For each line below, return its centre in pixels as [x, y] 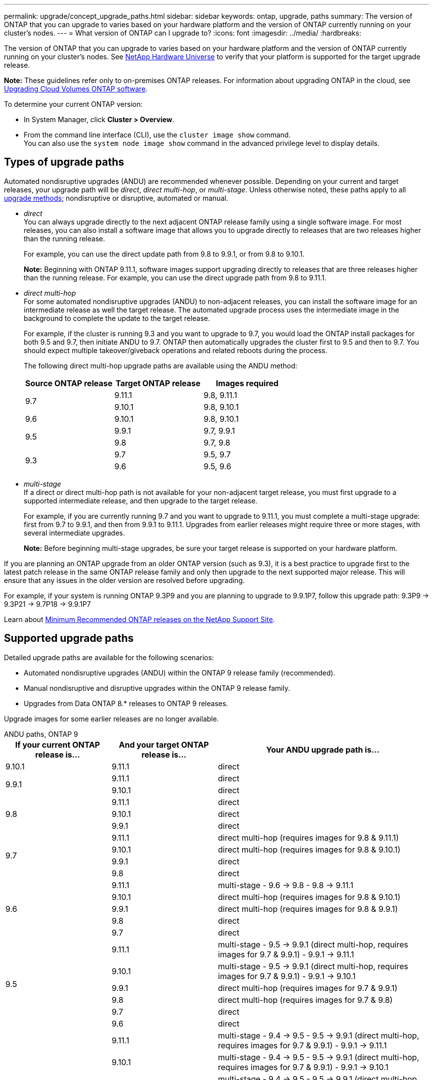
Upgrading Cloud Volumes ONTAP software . [76, 89]
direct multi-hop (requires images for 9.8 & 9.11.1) [308, 837]
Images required [247, 383]
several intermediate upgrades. [74, 533]
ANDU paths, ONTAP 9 [41, 734]
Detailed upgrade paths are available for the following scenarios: [109, 657]
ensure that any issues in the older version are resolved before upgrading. [125, 580]
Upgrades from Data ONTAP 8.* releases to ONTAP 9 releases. [126, 703]
